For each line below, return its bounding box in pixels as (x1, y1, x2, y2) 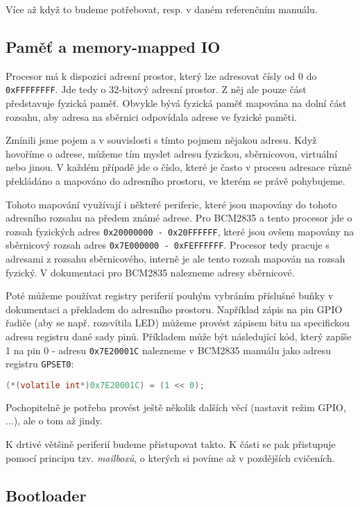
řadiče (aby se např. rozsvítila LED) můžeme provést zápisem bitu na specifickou (6, 315, 350, 330)
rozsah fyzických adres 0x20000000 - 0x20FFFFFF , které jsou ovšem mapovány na (6, 224, 354, 238)
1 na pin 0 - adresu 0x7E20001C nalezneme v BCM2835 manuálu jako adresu (6, 342, 332, 357)
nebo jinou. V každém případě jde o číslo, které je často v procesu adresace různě (6, 160, 352, 174)
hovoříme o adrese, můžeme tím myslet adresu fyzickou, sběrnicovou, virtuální (6, 146, 338, 160)
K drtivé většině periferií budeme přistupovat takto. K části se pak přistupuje (6, 437, 336, 451)
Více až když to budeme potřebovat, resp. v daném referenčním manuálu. (6, 2, 318, 16)
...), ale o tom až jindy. (6, 413, 103, 428)
